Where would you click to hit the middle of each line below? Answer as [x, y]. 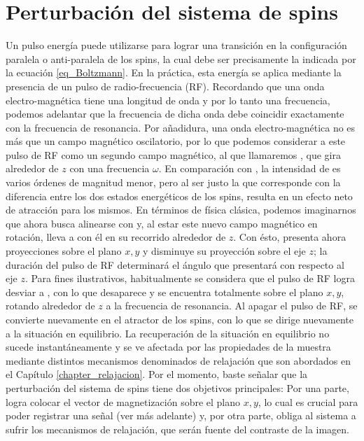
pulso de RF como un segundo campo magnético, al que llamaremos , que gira [173, 154]
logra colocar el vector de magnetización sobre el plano [123, 401]
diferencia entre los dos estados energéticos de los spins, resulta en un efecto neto [179, 196]
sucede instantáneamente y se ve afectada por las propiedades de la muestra [168, 347]
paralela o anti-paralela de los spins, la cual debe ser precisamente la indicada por [181, 58]
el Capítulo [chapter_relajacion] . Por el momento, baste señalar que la [157, 374]
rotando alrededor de [50, 306]
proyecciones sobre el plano [64, 251]
